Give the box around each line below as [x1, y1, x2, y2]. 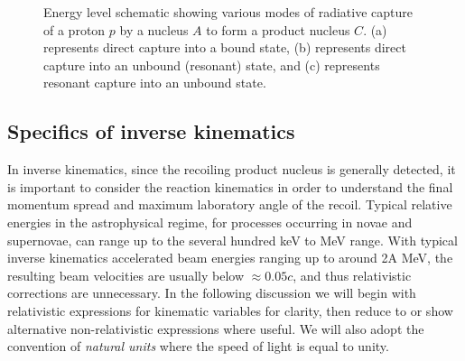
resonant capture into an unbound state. [43, 73, 266, 92]
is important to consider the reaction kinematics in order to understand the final [7, 177, 453, 196]
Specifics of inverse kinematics [7, 117, 295, 145]
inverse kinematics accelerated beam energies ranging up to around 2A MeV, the [7, 248, 453, 267]
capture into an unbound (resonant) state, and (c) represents [43, 55, 380, 74]
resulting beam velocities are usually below [7, 265, 245, 284]
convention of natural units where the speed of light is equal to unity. [7, 337, 389, 356]
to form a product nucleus [206, 20, 350, 39]
